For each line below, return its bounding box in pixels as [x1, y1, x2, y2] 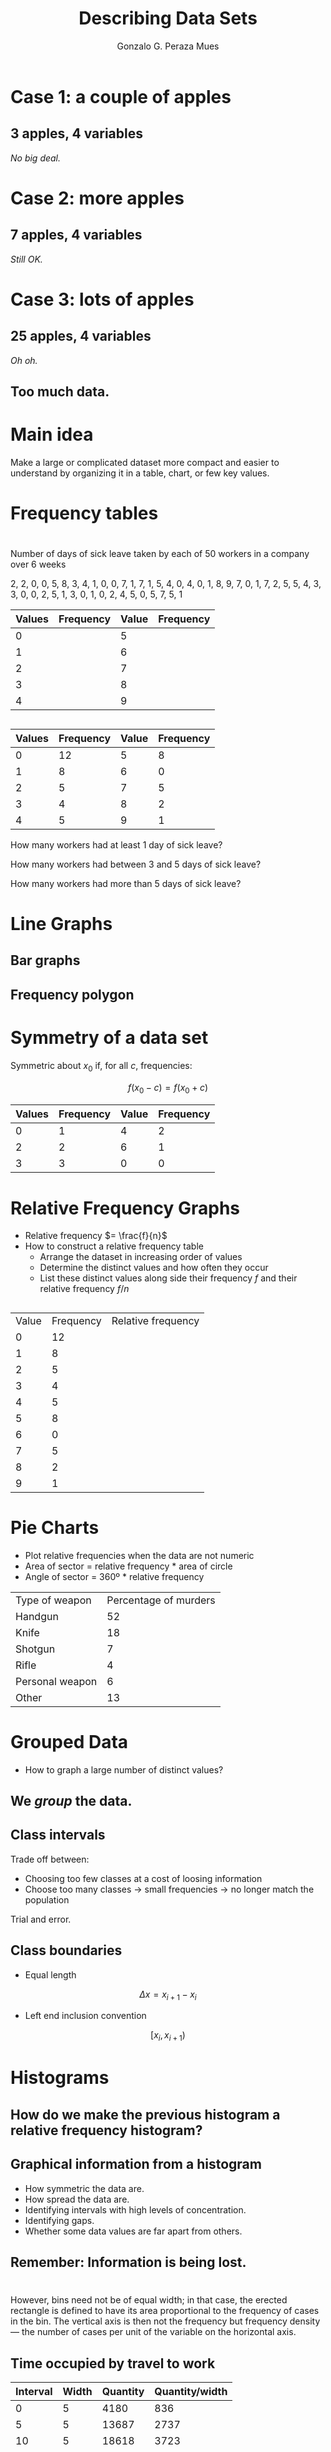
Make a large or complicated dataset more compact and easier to [10, 457, 280, 469]
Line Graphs [10, 913, 113, 936]
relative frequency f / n [39, 1283, 130, 1295]
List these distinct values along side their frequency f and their [39, 1272, 298, 1284]
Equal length [24, 1968, 77, 1981]
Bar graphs [10, 952, 81, 969]
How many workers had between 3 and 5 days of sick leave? [10, 858, 262, 870]
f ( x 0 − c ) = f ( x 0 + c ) [127, 1081, 209, 1096]
